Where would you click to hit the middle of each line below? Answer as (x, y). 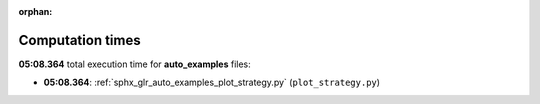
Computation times (79, 40)
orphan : (35, 11)
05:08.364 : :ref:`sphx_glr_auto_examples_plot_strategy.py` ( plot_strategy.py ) (211, 82)
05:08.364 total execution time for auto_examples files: (135, 64)
